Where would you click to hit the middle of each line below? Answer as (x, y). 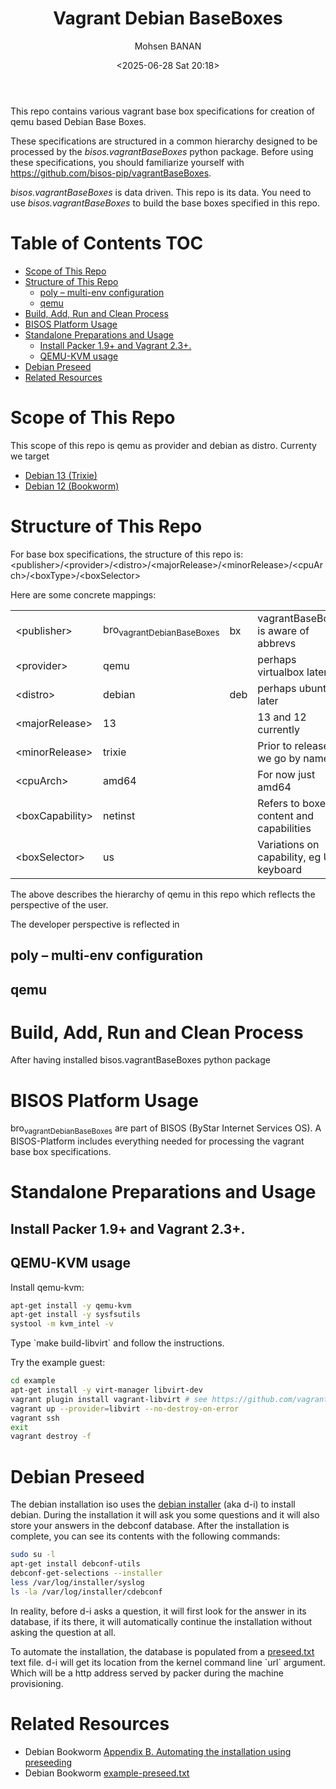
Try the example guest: (58, 1363)
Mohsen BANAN (168, 46)
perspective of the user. (59, 904)
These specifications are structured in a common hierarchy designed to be (164, 141)
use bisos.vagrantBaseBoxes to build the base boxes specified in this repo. (165, 203)
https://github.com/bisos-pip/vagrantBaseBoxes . (111, 173)
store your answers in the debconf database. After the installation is (150, 1526)
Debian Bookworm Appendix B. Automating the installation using (158, 1751)
